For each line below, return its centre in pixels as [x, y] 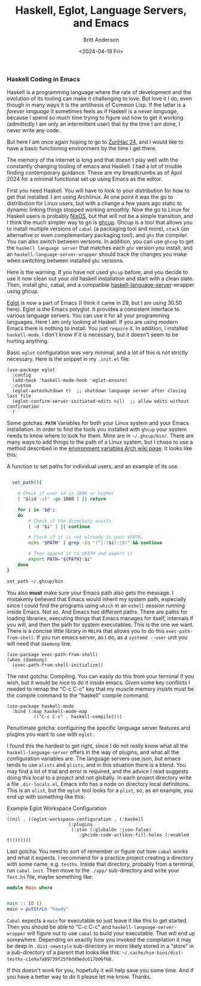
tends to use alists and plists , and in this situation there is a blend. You [96, 764]
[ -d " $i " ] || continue [59, 527]
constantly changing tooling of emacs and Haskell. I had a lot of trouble [95, 166]
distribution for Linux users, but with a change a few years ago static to [94, 204]
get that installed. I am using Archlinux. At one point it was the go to [90, 197]
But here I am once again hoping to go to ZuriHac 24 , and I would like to [95, 142]
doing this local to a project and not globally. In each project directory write [99, 777]
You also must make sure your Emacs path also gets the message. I [90, 593]
